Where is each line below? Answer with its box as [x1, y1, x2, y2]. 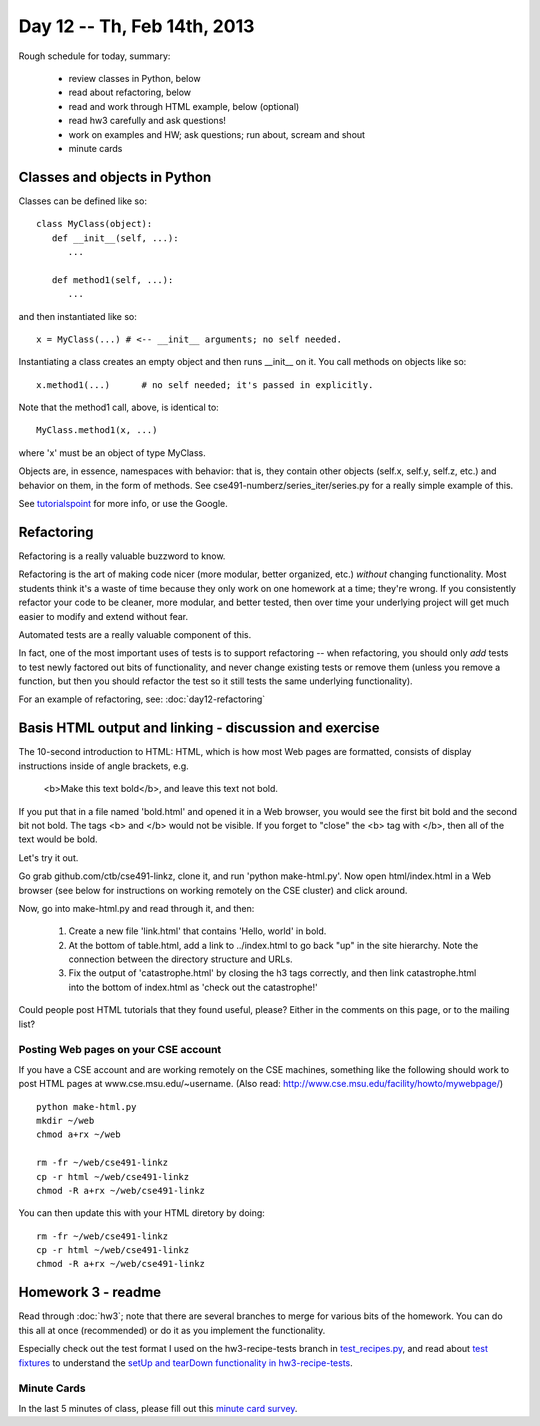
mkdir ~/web [36, 1115, 95, 1126]
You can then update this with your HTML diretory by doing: [18, 1207, 265, 1219]
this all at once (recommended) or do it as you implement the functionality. [18, 1324, 326, 1336]
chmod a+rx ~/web [36, 1129, 121, 1140]
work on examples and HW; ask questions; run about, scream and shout [68, 128, 365, 140]
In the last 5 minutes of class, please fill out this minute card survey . [18, 1402, 298, 1414]
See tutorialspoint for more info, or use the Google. [18, 498, 229, 510]
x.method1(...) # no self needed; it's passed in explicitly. [36, 379, 374, 390]
